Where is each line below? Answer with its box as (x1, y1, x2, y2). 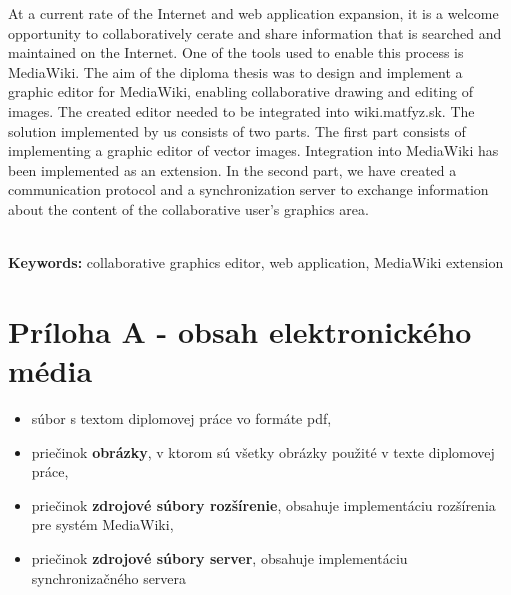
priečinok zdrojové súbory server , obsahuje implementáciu (31, 548, 408, 568)
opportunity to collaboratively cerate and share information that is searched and (8, 22, 502, 43)
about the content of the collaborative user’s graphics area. (8, 198, 369, 219)
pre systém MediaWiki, (31, 514, 174, 535)
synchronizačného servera (31, 567, 187, 588)
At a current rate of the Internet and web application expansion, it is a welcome (8, 3, 499, 23)
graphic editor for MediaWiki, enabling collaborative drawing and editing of (8, 81, 474, 102)
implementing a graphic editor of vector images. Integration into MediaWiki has (8, 140, 499, 161)
